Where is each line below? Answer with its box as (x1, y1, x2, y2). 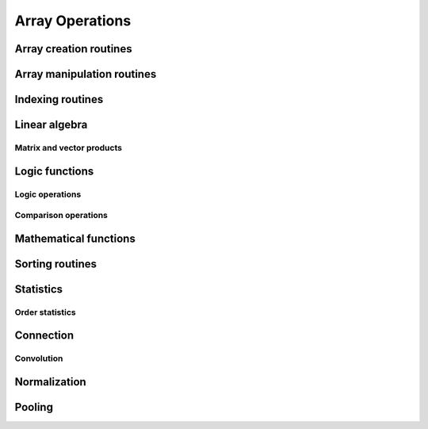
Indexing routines (14, 93, 104, 106)
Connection (14, 329, 75, 343)
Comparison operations (14, 210, 109, 221)
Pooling (14, 400, 53, 414)
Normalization (14, 375, 86, 389)
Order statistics (14, 306, 76, 317)
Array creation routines (14, 42, 132, 56)
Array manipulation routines (14, 67, 157, 81)
